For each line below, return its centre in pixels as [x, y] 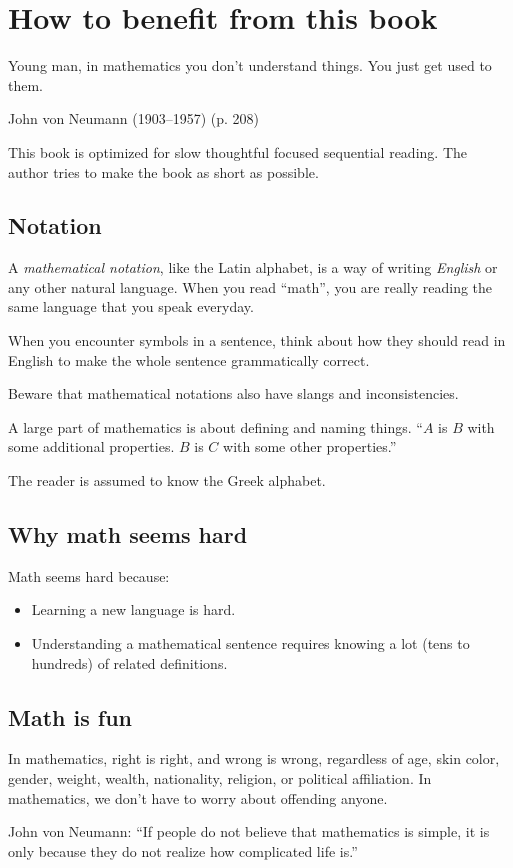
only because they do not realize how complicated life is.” [183, 850]
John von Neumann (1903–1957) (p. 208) [134, 118]
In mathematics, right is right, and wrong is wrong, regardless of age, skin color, [254, 758]
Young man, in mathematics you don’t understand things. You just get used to [250, 65]
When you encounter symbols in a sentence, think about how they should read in [257, 340]
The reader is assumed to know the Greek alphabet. [167, 480]
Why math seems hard [128, 534]
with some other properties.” [310, 446]
